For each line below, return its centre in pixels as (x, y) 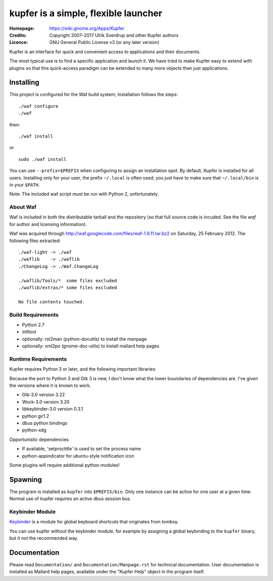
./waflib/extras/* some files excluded (68, 287)
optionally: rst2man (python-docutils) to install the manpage (84, 339)
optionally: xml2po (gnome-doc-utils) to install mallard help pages (90, 346)
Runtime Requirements (38, 359)
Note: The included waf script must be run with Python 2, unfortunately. (84, 194)
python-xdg (34, 430)
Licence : (19, 42)
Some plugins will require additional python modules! (64, 465)
